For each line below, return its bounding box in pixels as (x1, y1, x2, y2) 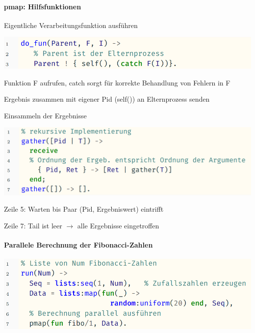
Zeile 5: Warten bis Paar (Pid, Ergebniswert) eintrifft (4, 204, 164, 214)
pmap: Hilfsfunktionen (4, 1, 81, 11)
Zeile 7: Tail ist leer (4, 220, 62, 230)
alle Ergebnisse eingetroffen (77, 220, 159, 230)
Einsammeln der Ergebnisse (4, 110, 87, 120)
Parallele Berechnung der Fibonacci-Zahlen (4, 240, 153, 250)
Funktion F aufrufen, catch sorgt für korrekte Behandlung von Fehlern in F (4, 77, 230, 87)
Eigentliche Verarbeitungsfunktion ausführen (4, 20, 138, 30)
